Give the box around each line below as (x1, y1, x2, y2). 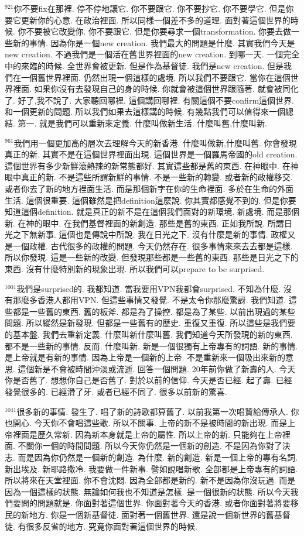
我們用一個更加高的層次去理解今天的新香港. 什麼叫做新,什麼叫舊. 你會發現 (13, 136, 297, 149)
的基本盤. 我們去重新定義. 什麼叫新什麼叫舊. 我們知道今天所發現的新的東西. (5, 328, 293, 341)
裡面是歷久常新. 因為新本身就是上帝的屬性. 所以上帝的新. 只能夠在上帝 (12, 428, 282, 440)
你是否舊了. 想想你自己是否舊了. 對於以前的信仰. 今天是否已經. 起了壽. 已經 (5, 374, 292, 386)
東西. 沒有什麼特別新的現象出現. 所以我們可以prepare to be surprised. (5, 263, 265, 275)
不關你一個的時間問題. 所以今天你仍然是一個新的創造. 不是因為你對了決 (18, 439, 291, 452)
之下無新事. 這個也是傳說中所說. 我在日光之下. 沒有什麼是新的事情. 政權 (12, 228, 288, 240)
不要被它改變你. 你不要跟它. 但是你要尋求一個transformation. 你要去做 (26, 25, 292, 37)
